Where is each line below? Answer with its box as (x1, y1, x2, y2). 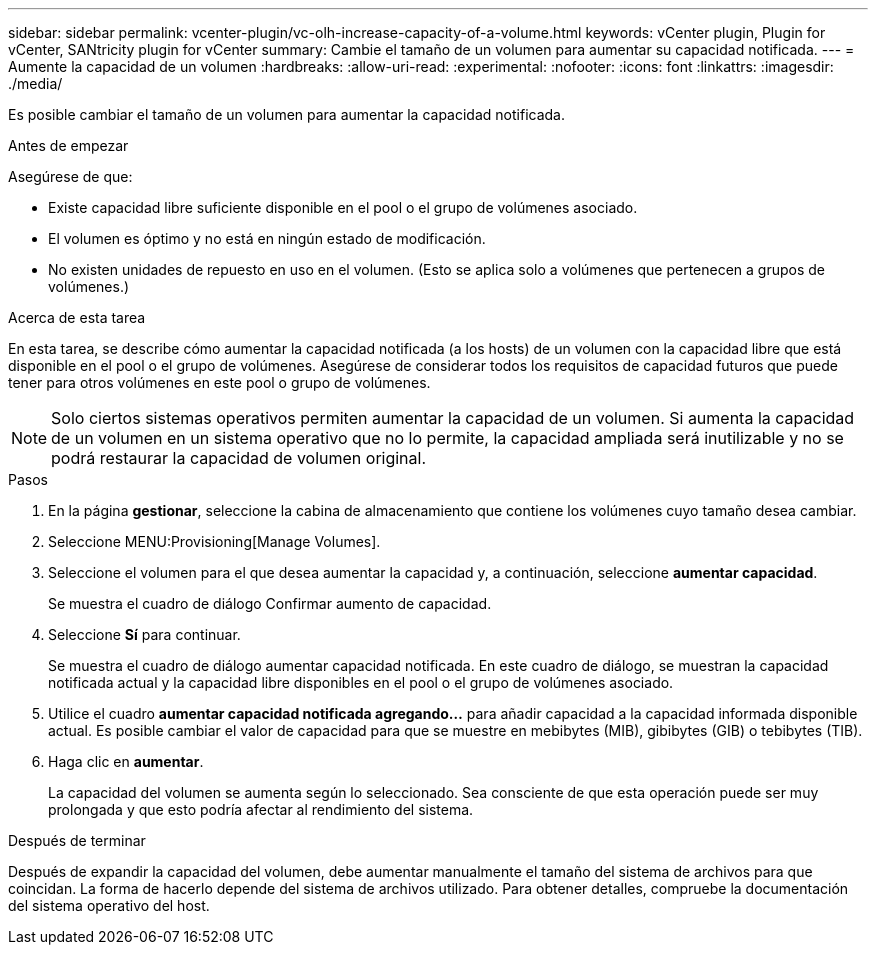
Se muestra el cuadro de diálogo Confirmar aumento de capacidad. (48, 595, 492, 612)
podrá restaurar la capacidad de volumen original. (51, 448, 427, 468)
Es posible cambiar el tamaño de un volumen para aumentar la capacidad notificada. (8, 106, 565, 123)
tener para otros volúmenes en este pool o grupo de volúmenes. (8, 374, 431, 391)
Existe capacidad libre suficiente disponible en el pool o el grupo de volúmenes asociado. (48, 199, 638, 216)
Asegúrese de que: (8, 168, 133, 185)
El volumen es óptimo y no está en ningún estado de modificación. (48, 230, 486, 247)
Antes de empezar (8, 137, 129, 154)
